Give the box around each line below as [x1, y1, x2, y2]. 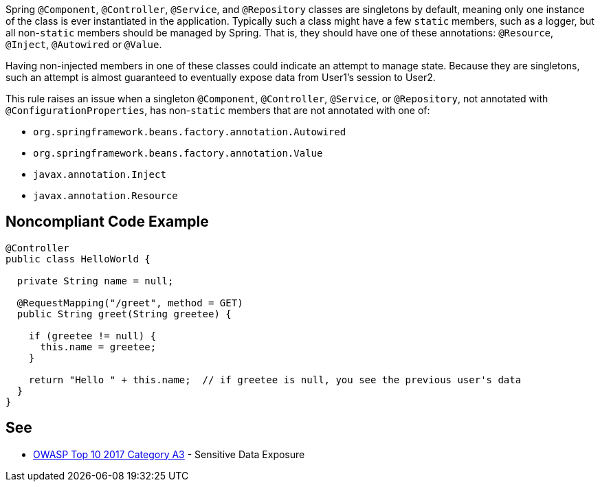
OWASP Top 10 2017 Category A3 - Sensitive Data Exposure [33, 448, 305, 460]
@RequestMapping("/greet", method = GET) [16, 297, 243, 308]
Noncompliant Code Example [5, 213, 209, 231]
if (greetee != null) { [28, 330, 157, 341]
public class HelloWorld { [5, 253, 151, 264]
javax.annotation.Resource [33, 190, 178, 201]
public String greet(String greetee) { [16, 308, 232, 319]
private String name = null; [16, 275, 174, 286]
